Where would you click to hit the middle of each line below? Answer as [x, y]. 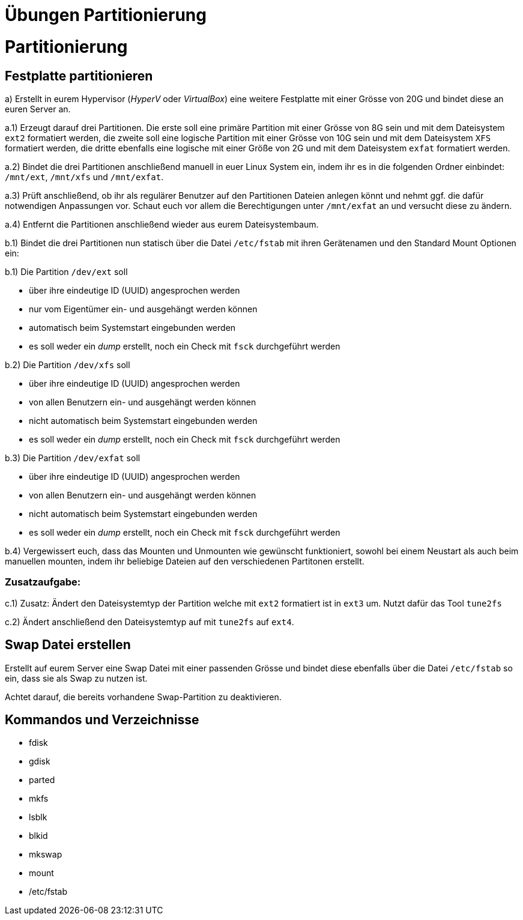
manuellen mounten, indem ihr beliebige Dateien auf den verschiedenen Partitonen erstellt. [185, 561]
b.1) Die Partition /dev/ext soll [66, 271]
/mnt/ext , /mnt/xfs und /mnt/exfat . [84, 177]
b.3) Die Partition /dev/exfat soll [73, 458]
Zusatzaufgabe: [43, 582]
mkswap [46, 855]
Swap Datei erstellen [68, 645]
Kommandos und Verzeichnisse [102, 719]
